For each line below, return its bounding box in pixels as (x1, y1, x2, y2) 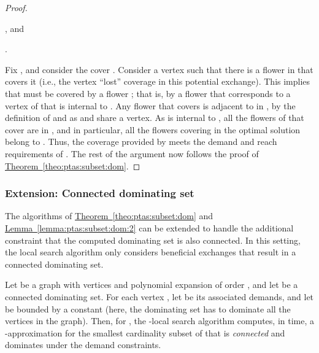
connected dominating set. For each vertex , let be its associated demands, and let (5, 290, 314, 303)
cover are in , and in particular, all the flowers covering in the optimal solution (5, 123, 301, 136)
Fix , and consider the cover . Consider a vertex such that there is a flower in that (5, 63, 313, 76)
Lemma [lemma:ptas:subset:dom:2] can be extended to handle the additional (5, 221, 294, 234)
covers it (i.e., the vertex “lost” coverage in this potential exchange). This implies (5, 75, 310, 88)
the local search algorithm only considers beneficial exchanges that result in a (5, 246, 296, 258)
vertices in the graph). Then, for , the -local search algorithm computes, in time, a (5, 314, 315, 327)
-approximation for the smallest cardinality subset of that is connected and (5, 326, 285, 339)
